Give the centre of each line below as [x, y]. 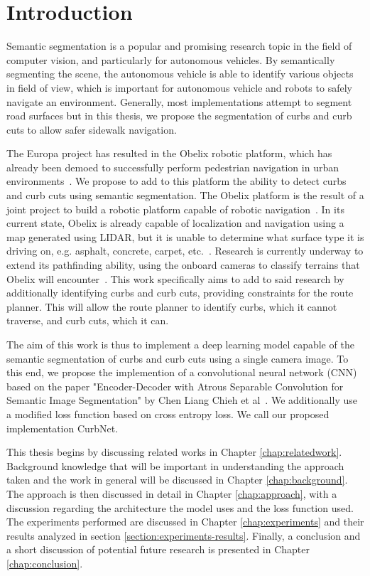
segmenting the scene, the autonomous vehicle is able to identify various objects [180, 74]
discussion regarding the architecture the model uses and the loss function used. [180, 507]
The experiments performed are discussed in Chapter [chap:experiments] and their [185, 522]
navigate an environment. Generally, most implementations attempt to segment [179, 101]
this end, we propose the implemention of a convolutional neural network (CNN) [182, 372]
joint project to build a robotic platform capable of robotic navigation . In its [175, 209]
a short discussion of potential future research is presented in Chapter [158, 549]
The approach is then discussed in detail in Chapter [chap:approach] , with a [172, 493]
